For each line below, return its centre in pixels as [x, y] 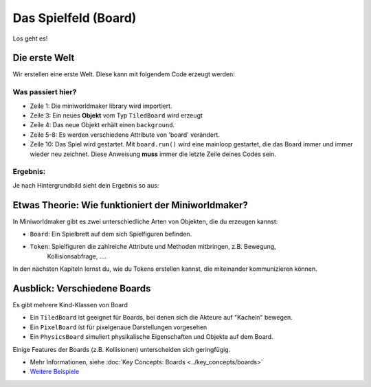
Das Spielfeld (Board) [75, 18]
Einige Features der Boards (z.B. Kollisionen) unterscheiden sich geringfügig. [122, 349]
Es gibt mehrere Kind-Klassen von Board [70, 305]
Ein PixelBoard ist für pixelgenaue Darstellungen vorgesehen [119, 327]
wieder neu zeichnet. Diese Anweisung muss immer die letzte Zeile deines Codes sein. [153, 154]
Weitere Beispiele [55, 372]
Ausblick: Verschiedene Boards [82, 288]
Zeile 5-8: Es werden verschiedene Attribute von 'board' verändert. [125, 135]
